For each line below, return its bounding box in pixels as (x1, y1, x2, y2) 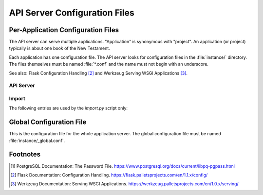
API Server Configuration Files (9, 7, 135, 18)
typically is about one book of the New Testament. (9, 45, 111, 51)
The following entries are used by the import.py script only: (9, 105, 128, 111)
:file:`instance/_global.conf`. (9, 138, 65, 143)
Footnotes (9, 150, 41, 159)
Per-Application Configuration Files (9, 26, 119, 34)
